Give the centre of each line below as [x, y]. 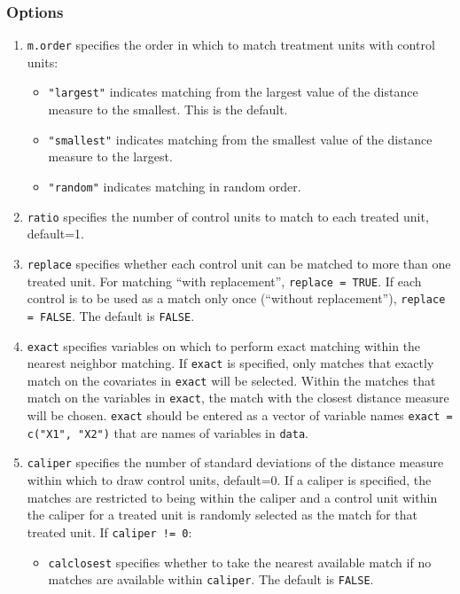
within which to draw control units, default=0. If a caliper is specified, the [229, 480]
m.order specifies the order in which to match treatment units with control [231, 45]
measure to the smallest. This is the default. [168, 109]
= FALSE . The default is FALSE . [111, 315]
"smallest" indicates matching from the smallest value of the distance [240, 139]
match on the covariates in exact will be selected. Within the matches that [231, 380]
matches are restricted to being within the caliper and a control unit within [232, 497]
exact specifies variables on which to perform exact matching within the [224, 345]
